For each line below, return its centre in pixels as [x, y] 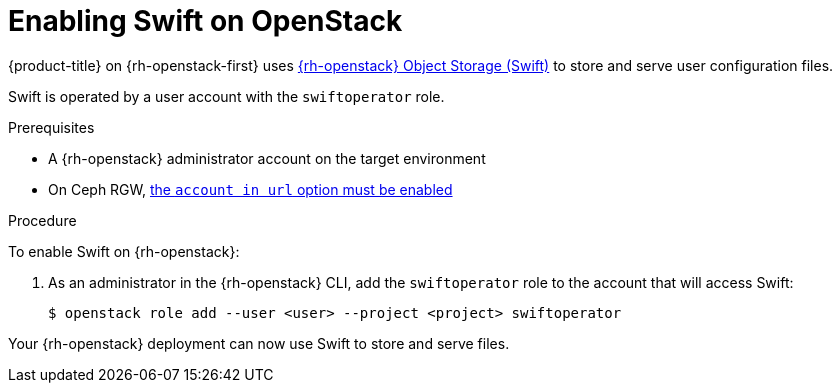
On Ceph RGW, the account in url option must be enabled [250, 189]
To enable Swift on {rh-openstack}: [124, 251]
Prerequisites [51, 127]
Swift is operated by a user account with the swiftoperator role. [226, 96]
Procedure [42, 220]
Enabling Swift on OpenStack [205, 21]
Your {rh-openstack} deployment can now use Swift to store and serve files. [259, 343]
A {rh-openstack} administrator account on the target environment [267, 158]
